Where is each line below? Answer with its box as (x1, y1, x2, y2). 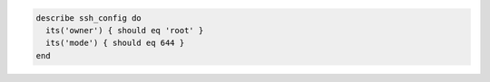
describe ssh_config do (35, 13, 142, 23)
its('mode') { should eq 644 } (45, 38, 185, 49)
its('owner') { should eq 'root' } (45, 25, 204, 35)
